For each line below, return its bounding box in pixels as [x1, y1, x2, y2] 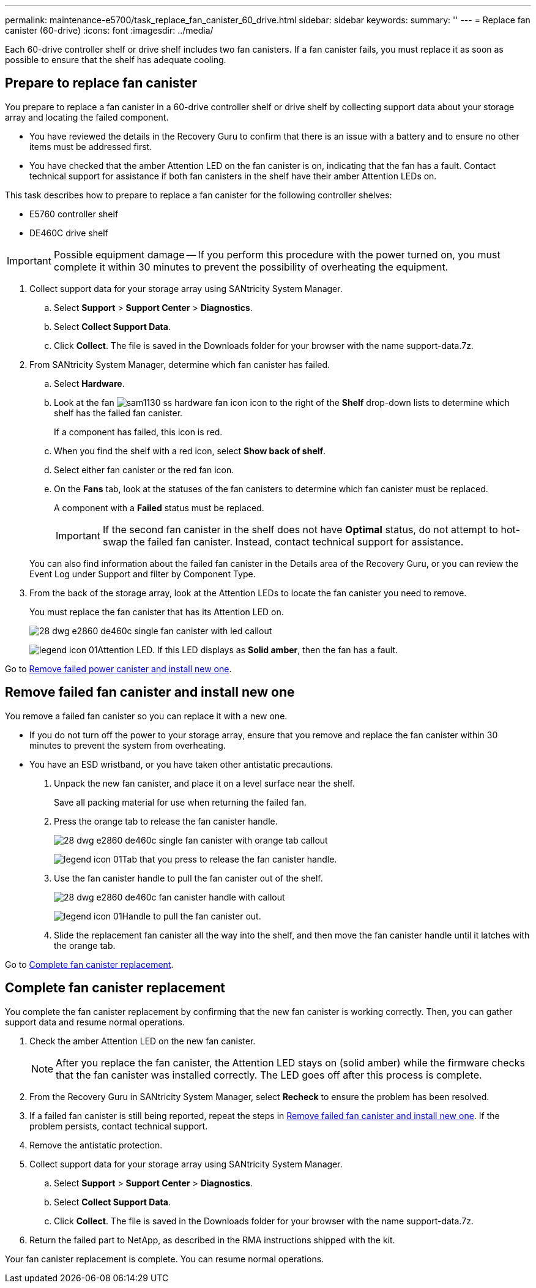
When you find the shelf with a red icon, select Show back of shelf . [54, 445, 326, 456]
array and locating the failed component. [5, 111, 169, 122]
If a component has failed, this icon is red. [54, 426, 223, 437]
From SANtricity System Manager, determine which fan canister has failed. [29, 359, 330, 370]
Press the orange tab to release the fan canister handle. [54, 815, 278, 826]
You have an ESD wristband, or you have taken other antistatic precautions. [29, 758, 333, 769]
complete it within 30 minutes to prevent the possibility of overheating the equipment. [53, 260, 449, 273]
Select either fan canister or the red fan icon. [54, 464, 234, 475]
